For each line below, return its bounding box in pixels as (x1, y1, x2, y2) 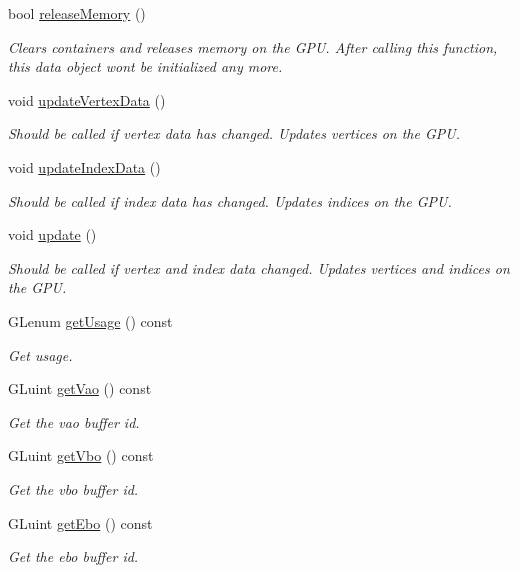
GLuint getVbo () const (8, 445, 154, 466)
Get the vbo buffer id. (8, 478, 139, 499)
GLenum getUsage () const (8, 310, 173, 331)
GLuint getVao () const (8, 378, 152, 399)
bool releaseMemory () (8, 3, 146, 23)
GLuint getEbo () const (8, 512, 153, 533)
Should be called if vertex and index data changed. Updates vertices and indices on (8, 257, 510, 278)
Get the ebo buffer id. (8, 546, 139, 567)
